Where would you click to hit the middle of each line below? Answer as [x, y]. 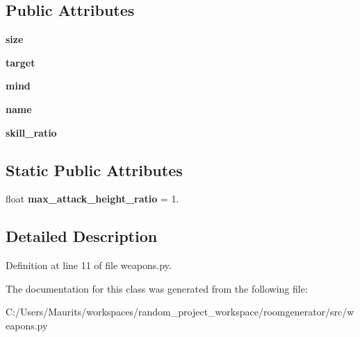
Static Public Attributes [94, 170]
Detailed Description [82, 236]
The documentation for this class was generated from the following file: [157, 288]
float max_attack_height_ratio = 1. [92, 199]
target [21, 62]
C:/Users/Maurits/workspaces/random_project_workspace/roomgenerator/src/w [180, 312]
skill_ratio [31, 132]
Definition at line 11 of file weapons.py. [89, 265]
